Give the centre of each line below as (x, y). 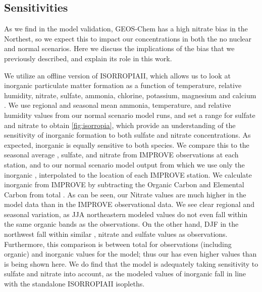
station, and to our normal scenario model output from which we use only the (124, 164)
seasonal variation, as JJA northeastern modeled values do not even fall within (126, 214)
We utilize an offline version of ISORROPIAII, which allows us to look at (117, 75)
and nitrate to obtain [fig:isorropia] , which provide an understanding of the (120, 125)
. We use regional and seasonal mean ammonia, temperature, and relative (118, 105)
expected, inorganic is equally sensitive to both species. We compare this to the (127, 144)
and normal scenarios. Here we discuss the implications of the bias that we (119, 48)
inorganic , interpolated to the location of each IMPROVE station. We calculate (128, 174)
